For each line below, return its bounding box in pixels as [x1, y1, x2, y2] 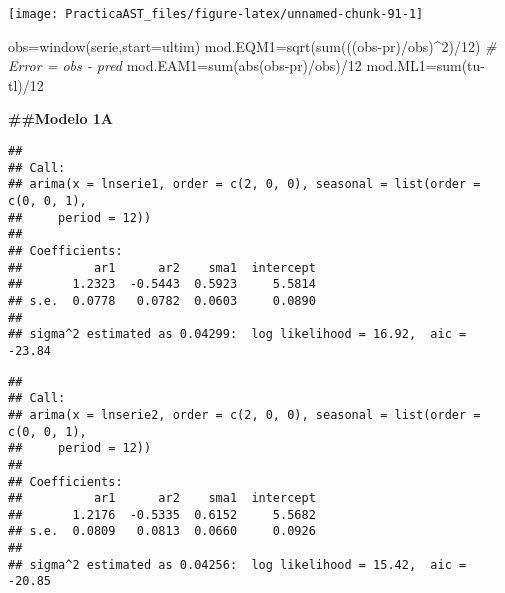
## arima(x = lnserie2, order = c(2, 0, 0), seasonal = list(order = [8, 407, 481, 422]
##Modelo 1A [8, 108, 114, 129]
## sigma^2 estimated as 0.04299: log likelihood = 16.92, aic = [8, 327, 467, 342]
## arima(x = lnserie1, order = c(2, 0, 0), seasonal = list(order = [8, 177, 481, 192]
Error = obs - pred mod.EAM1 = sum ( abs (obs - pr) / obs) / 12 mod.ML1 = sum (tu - [8, 55, 486, 76]
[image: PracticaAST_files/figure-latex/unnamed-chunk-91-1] [8, 7, 424, 21]
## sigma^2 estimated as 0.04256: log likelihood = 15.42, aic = [8, 557, 467, 572]
